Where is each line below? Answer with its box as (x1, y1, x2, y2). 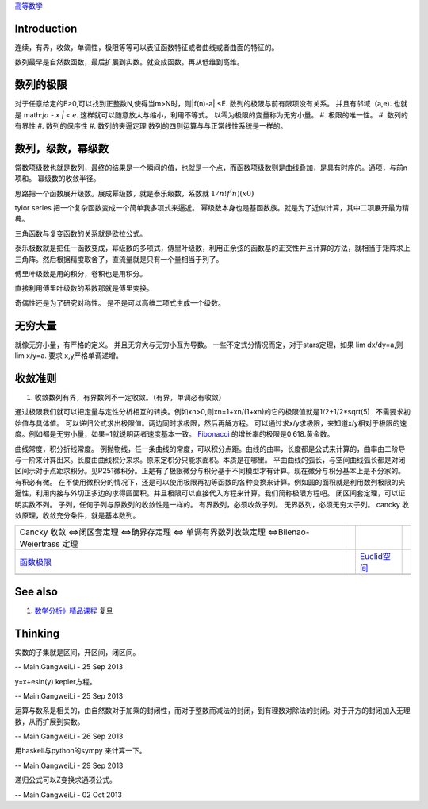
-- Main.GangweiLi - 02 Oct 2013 (14, 790, 123, 799)
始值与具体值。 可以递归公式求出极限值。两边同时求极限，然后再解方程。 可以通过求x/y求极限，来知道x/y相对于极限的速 (14, 418, 407, 428)
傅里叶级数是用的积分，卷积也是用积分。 (14, 269, 147, 279)
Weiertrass (19, 538, 60, 549)
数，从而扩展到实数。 (14, 717, 85, 726)
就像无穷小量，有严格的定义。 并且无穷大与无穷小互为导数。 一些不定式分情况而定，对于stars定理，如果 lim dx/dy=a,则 (14, 340, 403, 349)
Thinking (14, 626, 60, 640)
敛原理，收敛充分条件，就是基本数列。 (14, 510, 140, 520)
